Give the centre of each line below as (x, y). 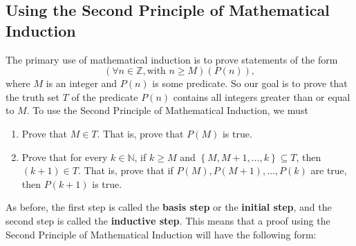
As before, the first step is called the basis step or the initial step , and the (169, 207)
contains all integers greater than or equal (262, 96)
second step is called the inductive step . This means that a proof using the (168, 220)
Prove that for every (65, 157)
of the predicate (105, 96)
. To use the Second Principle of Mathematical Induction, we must (167, 110)
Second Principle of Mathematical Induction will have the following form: (161, 234)
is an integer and (82, 83)
